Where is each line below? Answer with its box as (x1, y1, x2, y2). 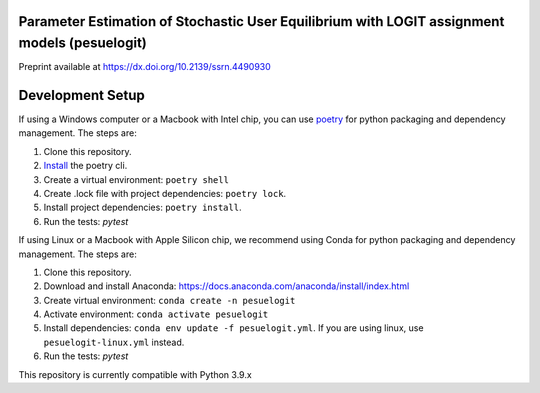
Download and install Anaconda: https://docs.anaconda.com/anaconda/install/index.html (43, 280, 410, 292)
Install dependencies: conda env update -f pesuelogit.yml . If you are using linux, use (43, 322, 424, 334)
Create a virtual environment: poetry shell (43, 173, 230, 185)
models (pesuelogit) (18, 35, 147, 52)
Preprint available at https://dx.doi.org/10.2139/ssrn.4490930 (18, 61, 272, 73)
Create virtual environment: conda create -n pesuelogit (43, 294, 296, 306)
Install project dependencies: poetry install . (43, 201, 242, 214)
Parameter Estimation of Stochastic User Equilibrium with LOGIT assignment (18, 13, 505, 30)
